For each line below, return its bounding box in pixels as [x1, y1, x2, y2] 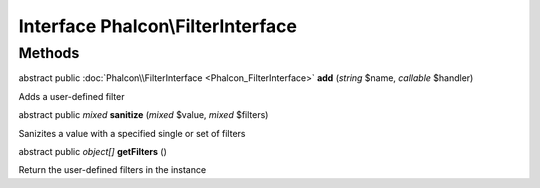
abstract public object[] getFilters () [18, 145, 167, 157]
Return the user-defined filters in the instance [18, 164, 207, 176]
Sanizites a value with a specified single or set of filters [18, 127, 246, 139]
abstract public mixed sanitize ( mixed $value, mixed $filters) [18, 109, 269, 121]
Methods [18, 44, 80, 62]
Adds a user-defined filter [18, 90, 125, 102]
